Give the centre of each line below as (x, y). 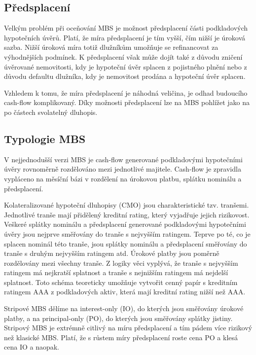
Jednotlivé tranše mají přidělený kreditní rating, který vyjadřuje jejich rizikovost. (127, 214)
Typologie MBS (45, 138)
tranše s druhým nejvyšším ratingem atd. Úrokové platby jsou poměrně (112, 253)
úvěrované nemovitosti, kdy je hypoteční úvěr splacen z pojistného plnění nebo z (126, 66)
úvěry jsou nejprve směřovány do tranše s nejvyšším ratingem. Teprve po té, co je (127, 233)
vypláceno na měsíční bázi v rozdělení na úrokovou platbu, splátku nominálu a (123, 178)
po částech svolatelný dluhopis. (51, 112)
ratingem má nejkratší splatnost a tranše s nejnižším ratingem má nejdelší (116, 272)
